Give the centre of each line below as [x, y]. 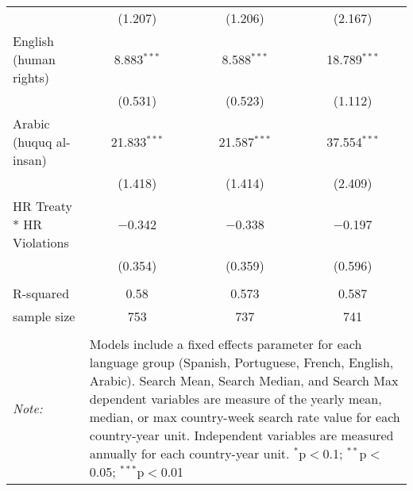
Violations [41, 242]
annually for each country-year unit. [189, 453]
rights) [31, 77]
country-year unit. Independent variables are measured [241, 435]
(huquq [33, 142]
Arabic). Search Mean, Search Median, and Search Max [244, 380]
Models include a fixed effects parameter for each [226, 344]
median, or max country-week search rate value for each [245, 417]
